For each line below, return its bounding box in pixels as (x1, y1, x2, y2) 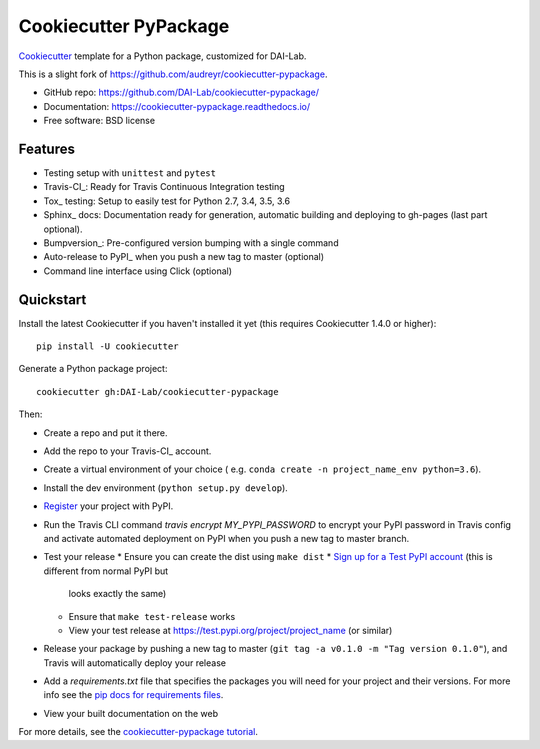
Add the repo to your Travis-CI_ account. (43, 445, 212, 457)
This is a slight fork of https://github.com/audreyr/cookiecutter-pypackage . (18, 68, 328, 80)
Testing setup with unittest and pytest (43, 167, 217, 179)
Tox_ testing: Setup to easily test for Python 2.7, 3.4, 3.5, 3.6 (43, 195, 290, 207)
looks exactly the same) (68, 588, 167, 600)
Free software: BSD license (43, 115, 155, 127)
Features (18, 140, 75, 157)
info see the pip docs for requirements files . (43, 689, 224, 701)
